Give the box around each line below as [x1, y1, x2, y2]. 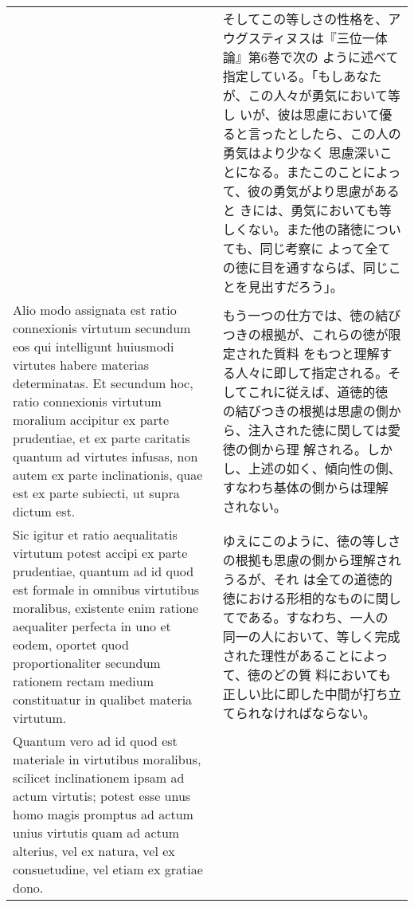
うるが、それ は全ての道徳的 [222, 569, 393, 588]
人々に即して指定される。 [235, 363, 389, 382]
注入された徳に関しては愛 [248, 421, 400, 439]
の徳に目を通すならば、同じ [222, 258, 389, 277]
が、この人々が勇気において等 [222, 86, 400, 104]
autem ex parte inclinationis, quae [13, 465, 203, 484]
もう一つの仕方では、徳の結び [222, 306, 401, 324]
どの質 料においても [272, 665, 392, 684]
